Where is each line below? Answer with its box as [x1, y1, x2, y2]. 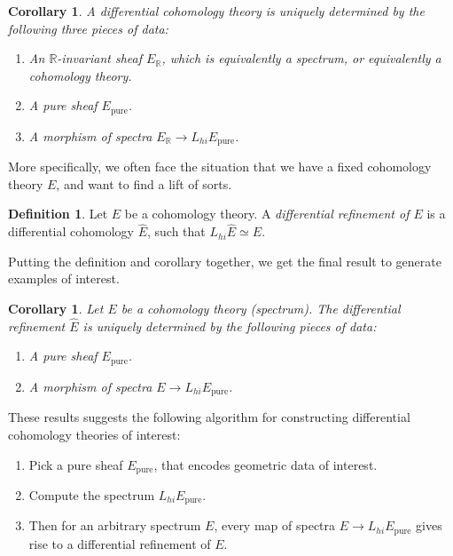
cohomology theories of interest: [8, 425, 181, 443]
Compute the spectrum [28, 486, 155, 504]
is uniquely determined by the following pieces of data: [82, 316, 377, 335]
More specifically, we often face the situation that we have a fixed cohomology [8, 157, 432, 176]
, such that [147, 222, 206, 241]
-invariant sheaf [57, 49, 143, 68]
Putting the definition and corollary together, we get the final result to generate [8, 251, 441, 270]
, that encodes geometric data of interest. [153, 455, 378, 473]
